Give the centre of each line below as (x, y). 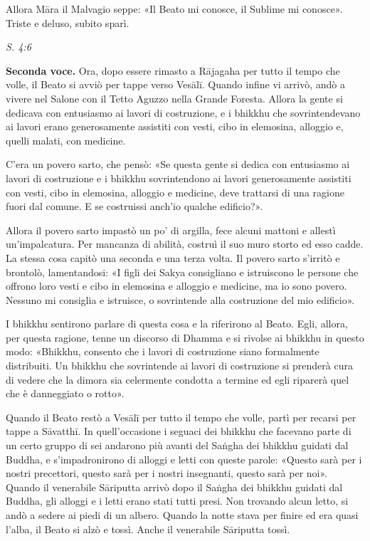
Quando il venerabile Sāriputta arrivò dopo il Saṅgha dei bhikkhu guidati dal (174, 487)
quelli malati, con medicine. (66, 140)
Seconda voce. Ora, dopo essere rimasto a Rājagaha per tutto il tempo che (173, 70)
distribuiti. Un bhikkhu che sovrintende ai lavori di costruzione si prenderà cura (179, 366)
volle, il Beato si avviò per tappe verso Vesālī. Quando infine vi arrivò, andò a (175, 84)
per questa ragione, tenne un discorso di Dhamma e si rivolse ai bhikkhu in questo (185, 337)
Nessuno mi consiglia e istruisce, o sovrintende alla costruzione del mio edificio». (180, 299)
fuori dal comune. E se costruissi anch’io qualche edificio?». (134, 206)
